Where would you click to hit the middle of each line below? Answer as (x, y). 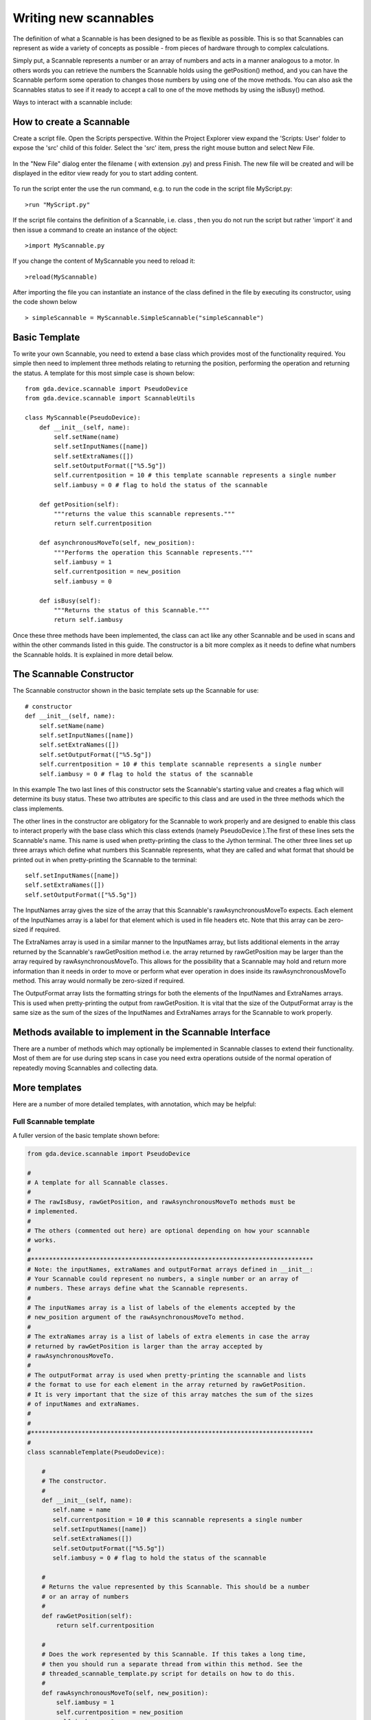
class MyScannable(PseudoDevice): (83, 418)
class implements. (38, 808)
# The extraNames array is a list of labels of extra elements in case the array (169, 1337)
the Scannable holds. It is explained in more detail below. (93, 654)
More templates (47, 1087)
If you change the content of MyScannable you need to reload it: (104, 261)
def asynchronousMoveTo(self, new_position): (117, 543)
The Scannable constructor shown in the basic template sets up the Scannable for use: (136, 691)
